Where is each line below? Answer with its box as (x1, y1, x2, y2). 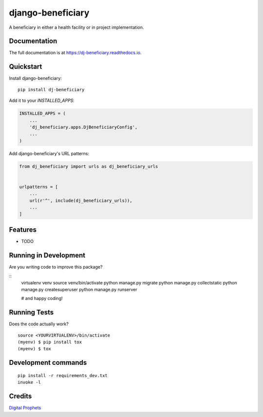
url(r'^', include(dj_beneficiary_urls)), (29, 198, 132, 203)
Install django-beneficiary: (9, 76, 62, 81)
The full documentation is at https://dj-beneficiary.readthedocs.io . (9, 50, 142, 56)
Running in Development (9, 251, 86, 259)
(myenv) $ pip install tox (18, 339, 82, 345)
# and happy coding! (21, 296, 63, 301)
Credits (9, 392, 32, 400)
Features (9, 225, 37, 234)
